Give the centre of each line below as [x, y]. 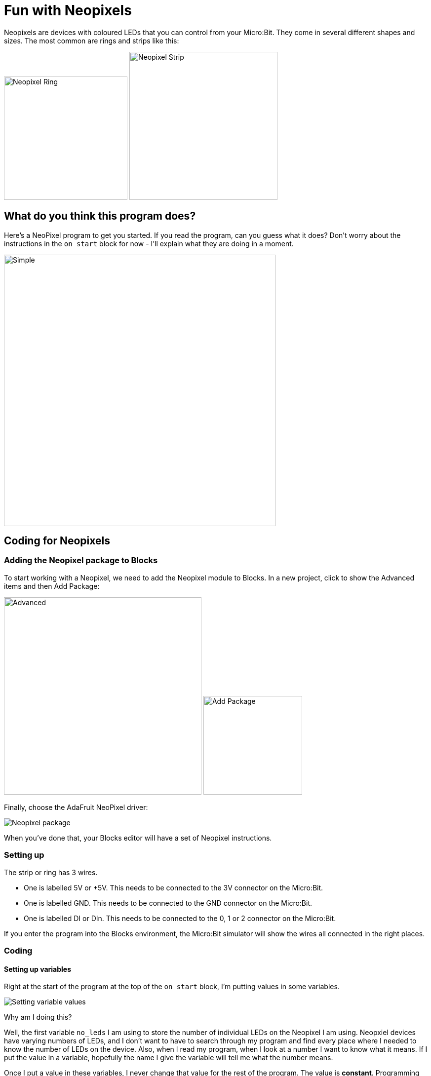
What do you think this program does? [100, 216]
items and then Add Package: [52, 586]
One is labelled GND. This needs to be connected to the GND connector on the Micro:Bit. [168, 903]
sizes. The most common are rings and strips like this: [92, 40]
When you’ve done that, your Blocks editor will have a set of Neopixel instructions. [138, 838]
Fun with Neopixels [68, 10]
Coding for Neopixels [57, 541]
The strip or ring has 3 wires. [51, 872]
